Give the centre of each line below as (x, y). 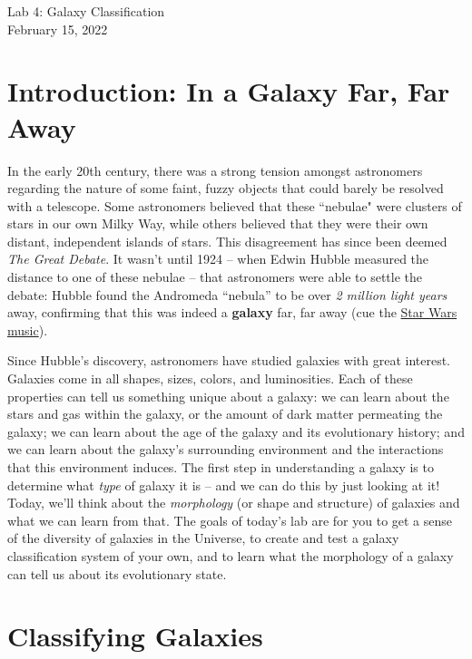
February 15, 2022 (58, 29)
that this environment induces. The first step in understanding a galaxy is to (221, 467)
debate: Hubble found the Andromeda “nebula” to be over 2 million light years (227, 294)
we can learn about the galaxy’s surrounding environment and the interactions (226, 449)
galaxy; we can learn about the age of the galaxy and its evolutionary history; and (236, 431)
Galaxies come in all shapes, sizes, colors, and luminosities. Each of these (210, 378)
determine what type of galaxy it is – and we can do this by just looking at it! (224, 485)
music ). (28, 329)
